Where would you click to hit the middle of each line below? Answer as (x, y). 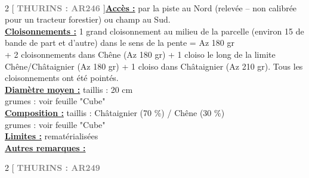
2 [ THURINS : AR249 (52, 168)
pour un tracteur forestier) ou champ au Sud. (88, 19)
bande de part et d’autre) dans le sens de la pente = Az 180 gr (120, 43)
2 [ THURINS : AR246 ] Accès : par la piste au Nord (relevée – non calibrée (151, 7)
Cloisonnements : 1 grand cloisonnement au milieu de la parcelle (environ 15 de (154, 31)
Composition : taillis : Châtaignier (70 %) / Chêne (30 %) (115, 112)
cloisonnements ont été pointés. (62, 78)
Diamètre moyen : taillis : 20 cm (69, 89)
